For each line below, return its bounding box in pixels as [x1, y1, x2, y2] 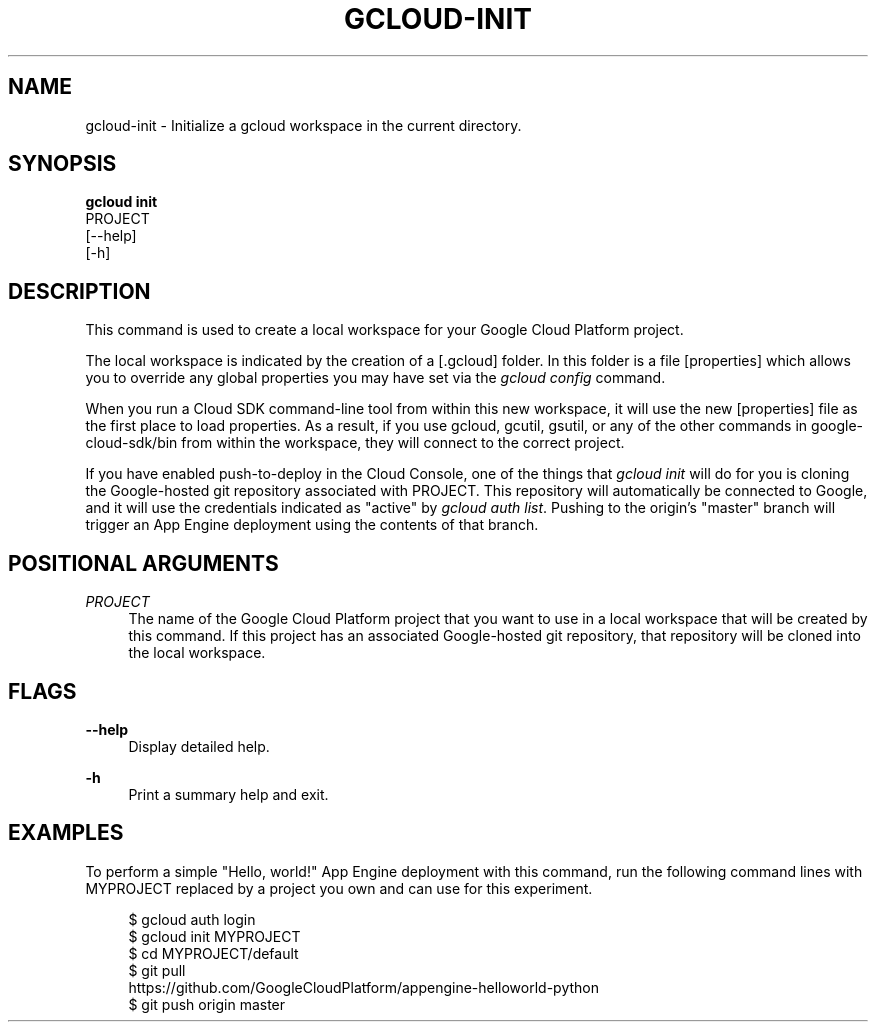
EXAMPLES [8, 820, 124, 846]
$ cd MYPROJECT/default [128, 944, 299, 962]
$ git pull [128, 961, 186, 979]
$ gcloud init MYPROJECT [128, 927, 301, 945]
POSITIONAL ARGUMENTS [8, 550, 279, 576]
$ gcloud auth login [128, 910, 256, 928]
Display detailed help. [128, 737, 270, 755]
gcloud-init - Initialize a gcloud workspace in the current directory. [85, 116, 522, 134]
